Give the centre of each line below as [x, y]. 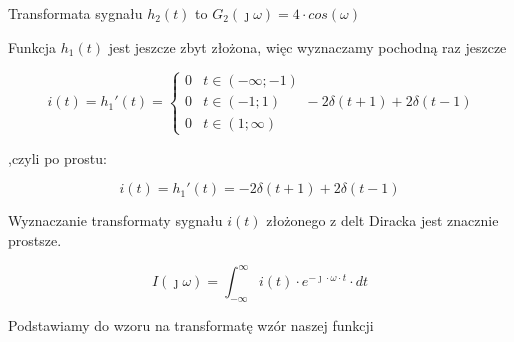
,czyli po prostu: [57, 157]
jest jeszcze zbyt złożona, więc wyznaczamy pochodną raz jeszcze [307, 46]
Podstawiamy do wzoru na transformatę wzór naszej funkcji [191, 324]
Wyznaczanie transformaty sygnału [115, 220]
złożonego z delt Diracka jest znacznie [382, 220]
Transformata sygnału [75, 13]
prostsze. [35, 239]
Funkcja [32, 46]
